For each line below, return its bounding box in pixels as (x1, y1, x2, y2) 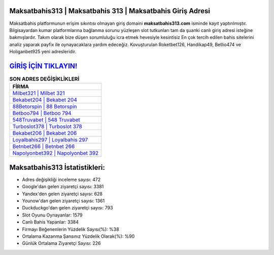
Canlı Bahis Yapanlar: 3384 (22, 219, 79, 225)
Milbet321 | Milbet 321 (12, 90, 65, 97)
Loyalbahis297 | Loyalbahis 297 (12, 136, 88, 143)
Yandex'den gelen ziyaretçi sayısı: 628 (22, 191, 102, 197)
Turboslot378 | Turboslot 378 (12, 123, 82, 130)
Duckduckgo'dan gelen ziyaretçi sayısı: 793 (22, 205, 113, 211)
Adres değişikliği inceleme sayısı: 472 (22, 176, 101, 183)
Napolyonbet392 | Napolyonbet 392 (12, 150, 99, 157)
